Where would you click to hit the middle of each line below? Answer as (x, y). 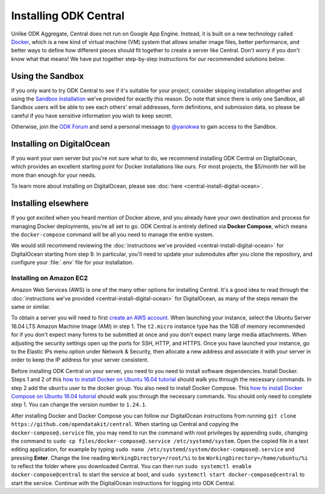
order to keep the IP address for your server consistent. (80, 360)
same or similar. (31, 307)
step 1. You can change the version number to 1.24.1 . (79, 405)
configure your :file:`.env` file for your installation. (72, 262)
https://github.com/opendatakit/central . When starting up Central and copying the (125, 424)
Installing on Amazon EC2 (50, 278)
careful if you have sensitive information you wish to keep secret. (92, 116)
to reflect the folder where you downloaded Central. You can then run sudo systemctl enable (132, 466)
